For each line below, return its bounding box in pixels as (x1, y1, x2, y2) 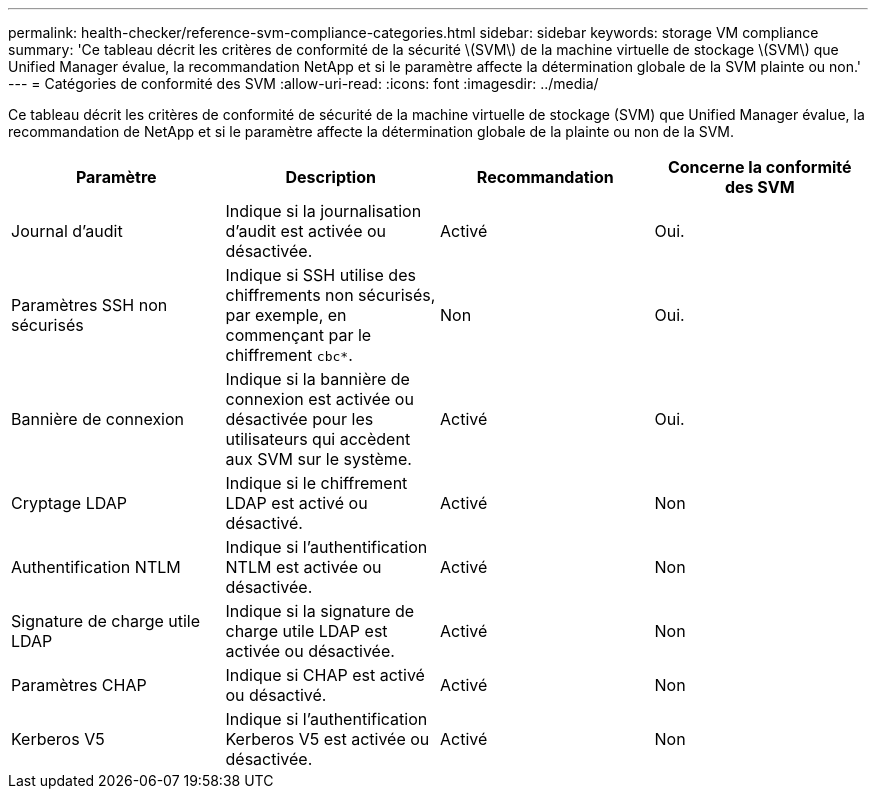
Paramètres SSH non (11, 295, 168, 315)
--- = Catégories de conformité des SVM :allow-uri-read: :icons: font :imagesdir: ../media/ (8, 75, 599, 92)
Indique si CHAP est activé (225, 665, 425, 685)
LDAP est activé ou (225, 493, 368, 513)
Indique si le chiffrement (225, 473, 408, 493)
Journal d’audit (11, 221, 123, 241)
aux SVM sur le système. (225, 449, 412, 469)
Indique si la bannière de (225, 369, 410, 389)
